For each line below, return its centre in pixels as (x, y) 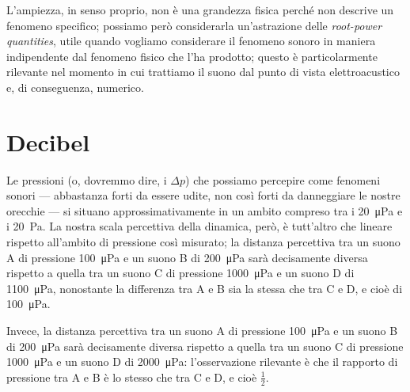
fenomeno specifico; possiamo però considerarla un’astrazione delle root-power (194, 25)
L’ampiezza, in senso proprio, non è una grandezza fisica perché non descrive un (200, 10)
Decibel (48, 141)
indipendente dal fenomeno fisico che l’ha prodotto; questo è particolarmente (192, 56)
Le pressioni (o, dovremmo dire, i (87, 179)
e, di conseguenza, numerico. (75, 87)
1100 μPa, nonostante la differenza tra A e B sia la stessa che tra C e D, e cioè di (205, 288)
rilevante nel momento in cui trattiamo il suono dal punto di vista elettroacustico (203, 72)
